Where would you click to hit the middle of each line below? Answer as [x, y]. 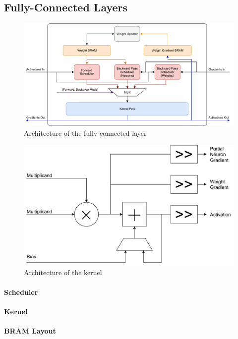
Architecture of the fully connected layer [85, 133]
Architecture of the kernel [63, 272]
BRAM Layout [30, 331]
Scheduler [21, 292]
